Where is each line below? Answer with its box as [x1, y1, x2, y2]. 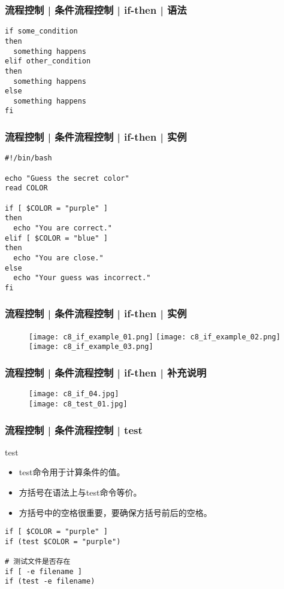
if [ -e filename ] [5, 567, 82, 576]
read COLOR [5, 184, 48, 193]
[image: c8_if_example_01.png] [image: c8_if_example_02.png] [29, 332, 280, 341]
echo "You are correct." [13, 223, 112, 232]
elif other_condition [5, 57, 91, 66]
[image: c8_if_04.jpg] [29, 390, 119, 399]
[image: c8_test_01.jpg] [29, 399, 128, 408]
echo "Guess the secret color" [5, 174, 129, 183]
